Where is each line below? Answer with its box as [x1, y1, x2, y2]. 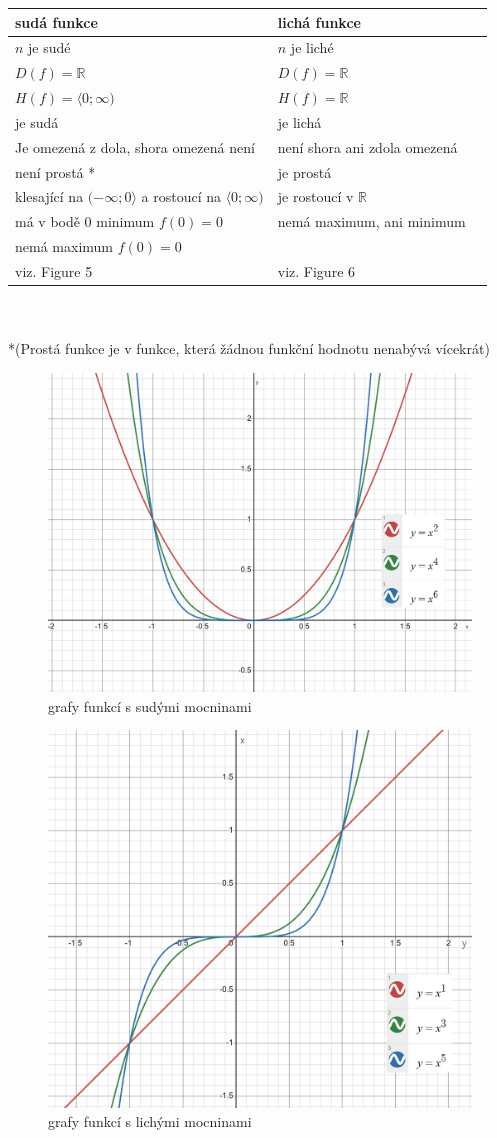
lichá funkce [277, 11, 361, 32]
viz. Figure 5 [15, 260, 93, 281]
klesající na [15, 186, 84, 207]
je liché [290, 37, 334, 58]
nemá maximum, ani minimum [277, 211, 466, 232]
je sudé [28, 37, 71, 58]
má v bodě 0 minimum [15, 211, 155, 232]
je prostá [277, 161, 332, 182]
